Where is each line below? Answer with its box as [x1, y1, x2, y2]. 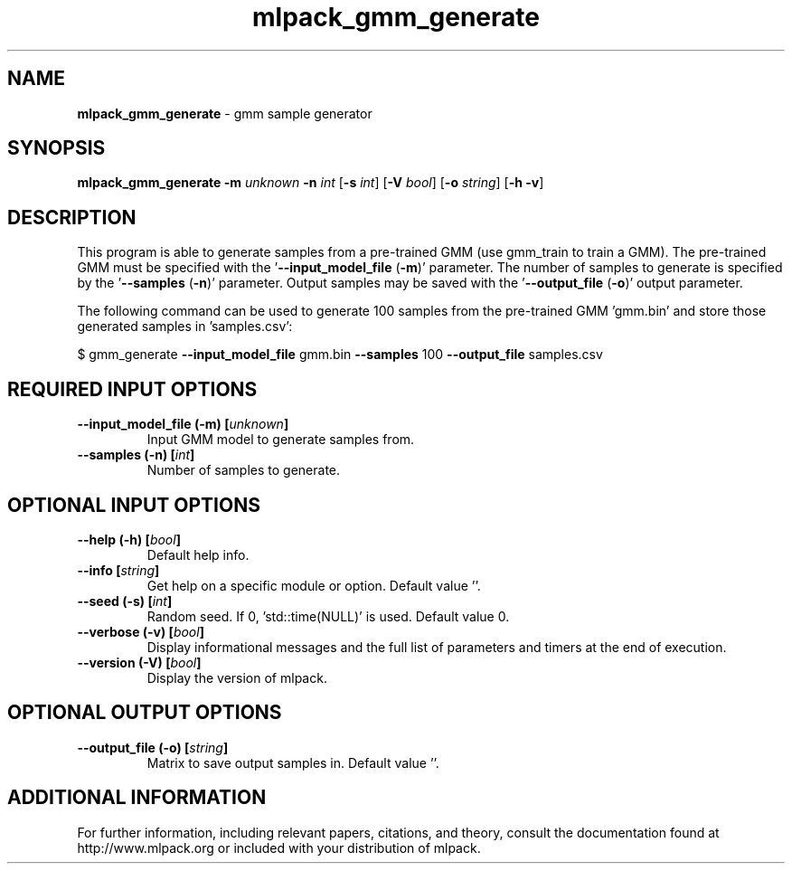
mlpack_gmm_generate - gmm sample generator [77, 105, 372, 121]
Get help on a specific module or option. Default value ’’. [146, 577, 481, 593]
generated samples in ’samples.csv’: [77, 318, 293, 335]
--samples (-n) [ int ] [77, 447, 195, 463]
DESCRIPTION [7, 205, 137, 229]
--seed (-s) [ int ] [77, 592, 173, 609]
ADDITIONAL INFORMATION [7, 786, 267, 809]
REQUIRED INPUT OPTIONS [7, 377, 258, 401]
